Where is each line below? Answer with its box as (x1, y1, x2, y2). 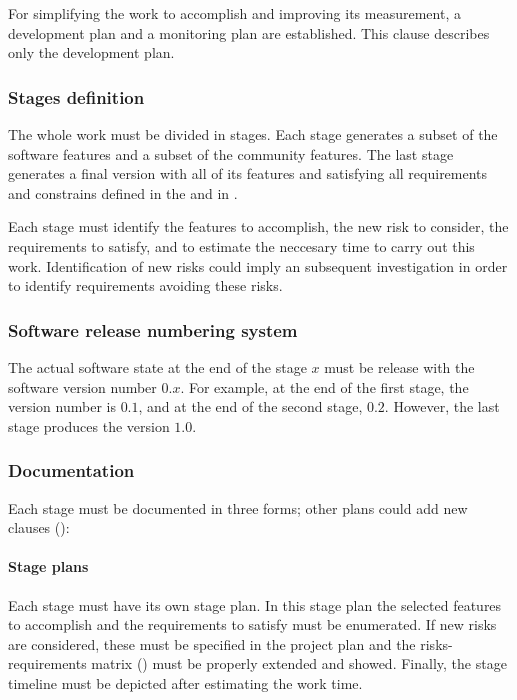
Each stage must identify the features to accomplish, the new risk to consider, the (8, 216, 509, 237)
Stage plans (8, 556, 89, 577)
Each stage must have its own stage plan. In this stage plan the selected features (8, 594, 502, 615)
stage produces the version (8, 415, 170, 436)
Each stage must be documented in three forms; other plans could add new (8, 497, 468, 518)
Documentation (8, 458, 135, 483)
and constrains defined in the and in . (8, 182, 238, 203)
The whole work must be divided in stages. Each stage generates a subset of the (8, 124, 498, 144)
